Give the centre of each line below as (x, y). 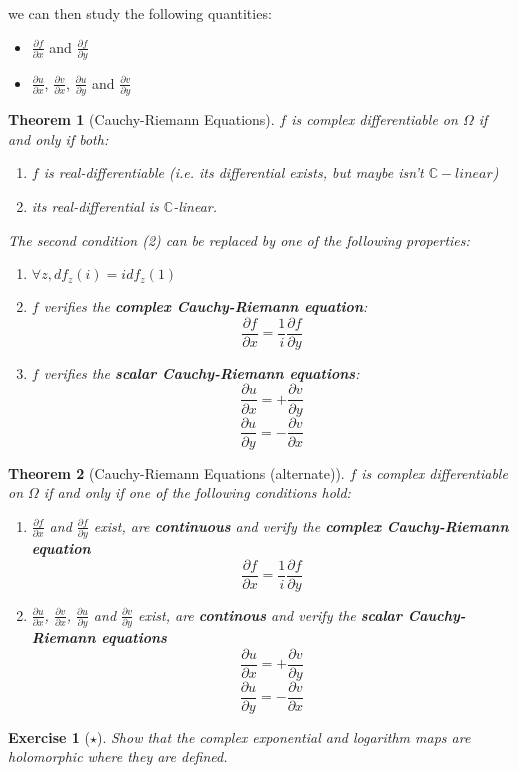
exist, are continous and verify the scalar (270, 614)
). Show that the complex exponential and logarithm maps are (283, 736)
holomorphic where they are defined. (118, 756)
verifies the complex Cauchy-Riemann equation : (205, 306)
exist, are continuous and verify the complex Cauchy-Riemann (301, 525)
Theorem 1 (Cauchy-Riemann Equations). (141, 119)
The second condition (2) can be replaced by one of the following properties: (239, 239)
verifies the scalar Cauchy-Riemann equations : (201, 372)
